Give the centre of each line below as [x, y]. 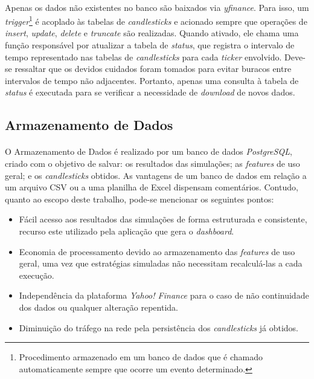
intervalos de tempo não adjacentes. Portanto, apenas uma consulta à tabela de [152, 80]
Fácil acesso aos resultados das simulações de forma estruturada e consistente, [163, 219]
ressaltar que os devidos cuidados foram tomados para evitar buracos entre [153, 69]
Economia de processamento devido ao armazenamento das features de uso [157, 251]
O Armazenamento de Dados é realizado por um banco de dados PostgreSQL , [149, 151]
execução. [37, 275]
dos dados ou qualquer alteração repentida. [98, 307]
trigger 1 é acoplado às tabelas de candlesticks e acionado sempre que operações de [156, 20]
